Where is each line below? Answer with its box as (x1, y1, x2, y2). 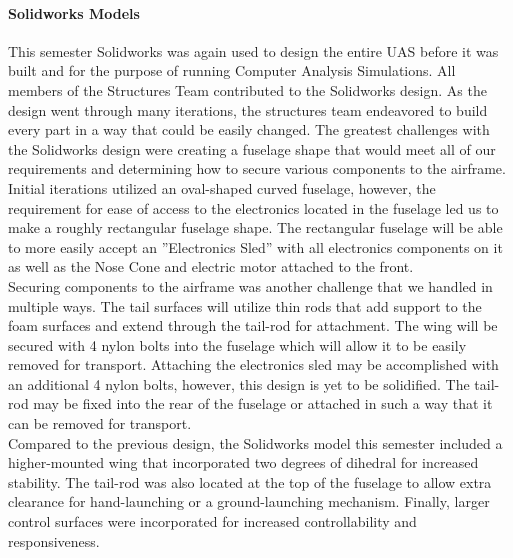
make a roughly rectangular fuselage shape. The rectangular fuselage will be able (8, 217, 503, 238)
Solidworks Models (8, 2, 140, 23)
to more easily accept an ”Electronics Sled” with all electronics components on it (8, 236, 503, 257)
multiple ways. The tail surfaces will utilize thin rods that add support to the (8, 295, 482, 316)
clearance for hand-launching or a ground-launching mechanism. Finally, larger (8, 491, 490, 512)
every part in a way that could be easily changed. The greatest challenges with (8, 119, 490, 140)
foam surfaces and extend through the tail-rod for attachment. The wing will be (8, 315, 498, 336)
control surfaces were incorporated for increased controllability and (8, 511, 417, 532)
